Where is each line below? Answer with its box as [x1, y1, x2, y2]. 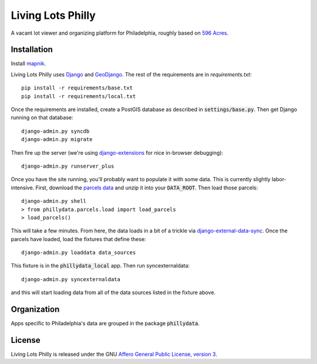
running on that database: [11, 114, 73, 121]
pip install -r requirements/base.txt [21, 85, 133, 91]
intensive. [11, 184, 35, 191]
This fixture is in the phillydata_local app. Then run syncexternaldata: [11, 262, 190, 269]
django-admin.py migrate [21, 136, 93, 143]
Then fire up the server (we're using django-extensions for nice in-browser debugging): [11, 149, 223, 156]
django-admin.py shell [21, 198, 87, 205]
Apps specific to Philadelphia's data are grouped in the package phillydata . [11, 320, 200, 327]
